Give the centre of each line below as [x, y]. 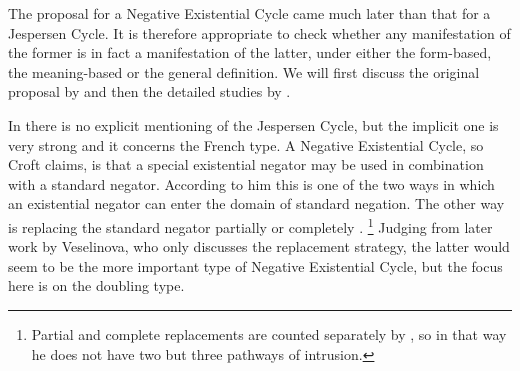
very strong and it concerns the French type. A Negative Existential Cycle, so [246, 144]
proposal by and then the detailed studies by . [149, 91]
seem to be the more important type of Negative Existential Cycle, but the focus [255, 265]
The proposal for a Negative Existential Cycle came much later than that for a [249, 13]
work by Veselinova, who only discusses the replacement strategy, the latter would [259, 246]
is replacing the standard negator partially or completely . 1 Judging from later [250, 225]
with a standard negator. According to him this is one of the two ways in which [251, 183]
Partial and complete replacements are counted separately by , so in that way [269, 333]
